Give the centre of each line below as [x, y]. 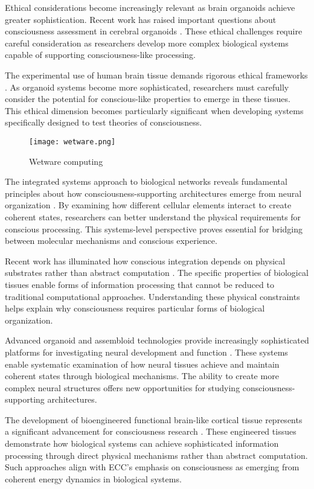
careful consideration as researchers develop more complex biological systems [147, 43]
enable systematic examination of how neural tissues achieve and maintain [142, 364]
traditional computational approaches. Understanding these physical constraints [152, 296]
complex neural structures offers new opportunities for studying [123, 387]
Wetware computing [66, 161]
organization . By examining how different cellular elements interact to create [148, 205]
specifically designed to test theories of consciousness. [104, 122]
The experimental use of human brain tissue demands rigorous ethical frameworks [156, 75]
